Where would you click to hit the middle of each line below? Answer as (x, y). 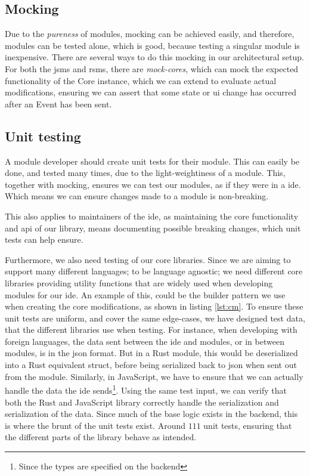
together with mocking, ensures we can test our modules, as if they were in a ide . (153, 184)
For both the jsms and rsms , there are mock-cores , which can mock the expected (152, 68)
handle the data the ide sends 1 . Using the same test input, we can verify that (146, 389)
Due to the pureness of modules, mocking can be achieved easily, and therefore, (150, 34)
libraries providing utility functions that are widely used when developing (139, 282)
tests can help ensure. (44, 239)
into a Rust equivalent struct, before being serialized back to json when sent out (151, 365)
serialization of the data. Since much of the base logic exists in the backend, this (151, 414)
